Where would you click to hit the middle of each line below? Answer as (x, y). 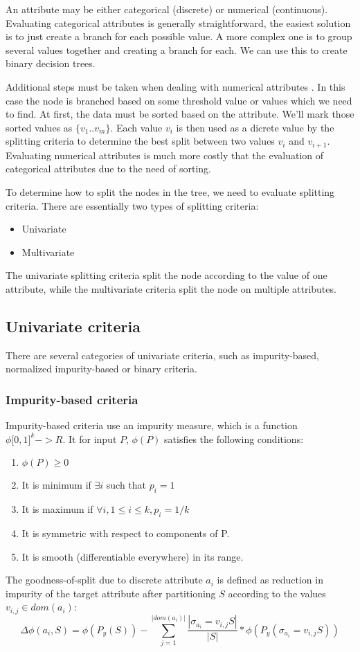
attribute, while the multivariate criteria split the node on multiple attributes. (171, 288)
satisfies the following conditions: (234, 438)
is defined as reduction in (270, 580)
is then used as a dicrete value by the (255, 127)
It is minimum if (56, 485)
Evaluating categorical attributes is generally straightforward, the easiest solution (178, 22)
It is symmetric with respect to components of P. (126, 533)
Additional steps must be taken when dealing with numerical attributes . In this (175, 86)
